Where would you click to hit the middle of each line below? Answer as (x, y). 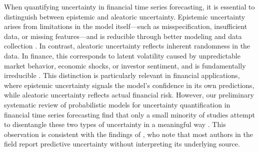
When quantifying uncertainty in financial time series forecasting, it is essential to (129, 6)
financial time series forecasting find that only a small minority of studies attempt (129, 114)
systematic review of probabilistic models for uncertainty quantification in (117, 104)
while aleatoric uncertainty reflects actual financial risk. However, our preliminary (129, 95)
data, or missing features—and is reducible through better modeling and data (123, 36)
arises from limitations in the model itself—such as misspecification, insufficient (126, 26)
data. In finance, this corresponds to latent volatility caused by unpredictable (122, 55)
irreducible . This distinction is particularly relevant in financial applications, (122, 75)
